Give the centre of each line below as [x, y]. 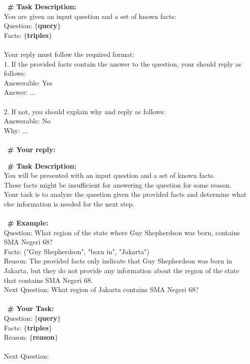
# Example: [28, 223]
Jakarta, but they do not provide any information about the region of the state [122, 270]
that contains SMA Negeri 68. [48, 280]
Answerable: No [27, 121]
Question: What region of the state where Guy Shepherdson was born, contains [122, 232]
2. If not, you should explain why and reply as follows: [85, 111]
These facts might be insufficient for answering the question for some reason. [118, 184]
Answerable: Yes [28, 82]
